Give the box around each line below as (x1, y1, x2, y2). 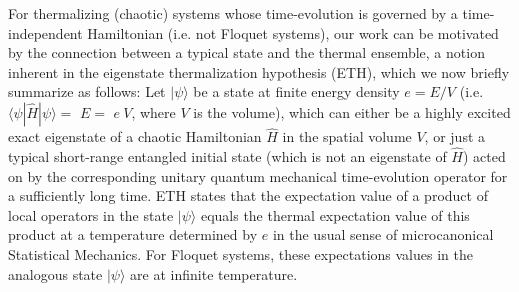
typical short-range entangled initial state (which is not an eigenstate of (8, 146, 447, 166)
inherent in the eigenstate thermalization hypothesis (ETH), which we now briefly (8, 61, 510, 82)
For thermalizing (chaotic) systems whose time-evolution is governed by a (8, 3, 458, 23)
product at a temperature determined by (8, 224, 258, 245)
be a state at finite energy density (193, 81, 400, 102)
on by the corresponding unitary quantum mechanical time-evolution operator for (8, 165, 508, 186)
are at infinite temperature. (130, 263, 298, 284)
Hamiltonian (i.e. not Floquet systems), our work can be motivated (87, 22, 499, 43)
